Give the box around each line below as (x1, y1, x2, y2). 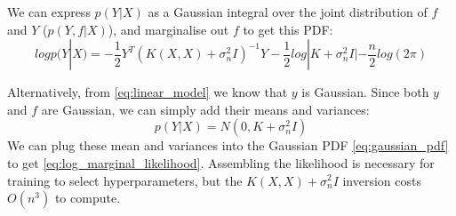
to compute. (54, 188, 121, 207)
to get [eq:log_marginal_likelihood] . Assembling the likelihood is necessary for (7, 153, 435, 172)
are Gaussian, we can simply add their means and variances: (41, 100, 370, 118)
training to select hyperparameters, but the (7, 171, 243, 189)
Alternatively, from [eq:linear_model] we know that (7, 83, 288, 101)
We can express (7, 3, 91, 20)
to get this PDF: (243, 20, 333, 38)
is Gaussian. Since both (301, 83, 429, 101)
